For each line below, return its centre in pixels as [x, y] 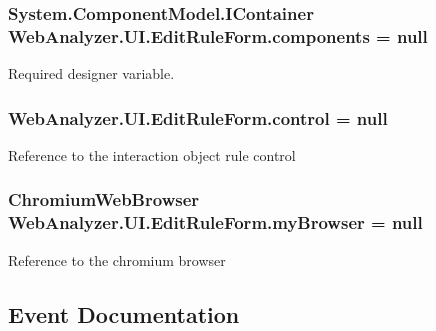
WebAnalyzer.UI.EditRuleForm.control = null [198, 117]
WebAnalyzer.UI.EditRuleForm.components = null [218, 35]
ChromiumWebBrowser [104, 199]
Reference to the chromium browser [117, 259]
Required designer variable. [91, 73]
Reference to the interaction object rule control [152, 154]
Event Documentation [124, 313]
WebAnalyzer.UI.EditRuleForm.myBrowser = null [215, 222]
